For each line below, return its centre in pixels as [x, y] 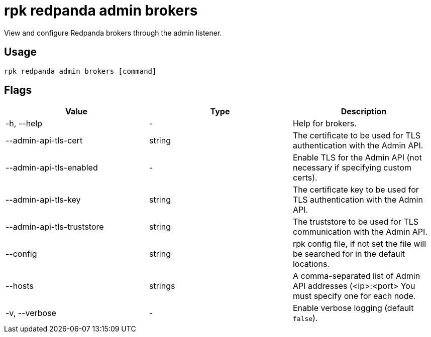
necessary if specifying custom [352, 168]
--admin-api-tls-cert [44, 141]
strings [162, 286]
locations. [311, 264]
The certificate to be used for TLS [356, 136]
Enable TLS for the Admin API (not [357, 158]
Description [364, 112]
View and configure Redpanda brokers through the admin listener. [113, 33]
